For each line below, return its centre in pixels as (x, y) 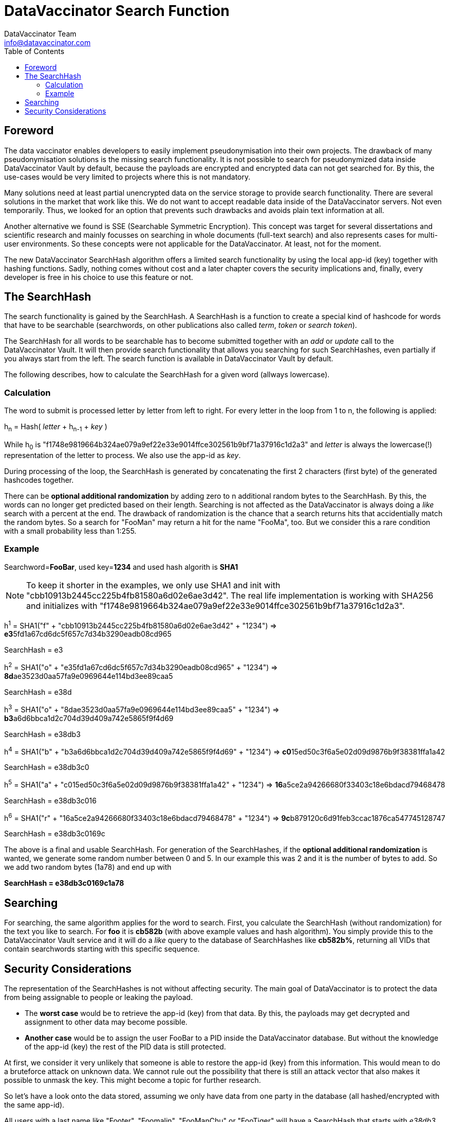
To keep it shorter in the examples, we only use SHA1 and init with (153, 585)
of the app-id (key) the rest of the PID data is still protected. (125, 1047)
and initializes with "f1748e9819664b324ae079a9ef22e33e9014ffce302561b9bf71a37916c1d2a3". (216, 606)
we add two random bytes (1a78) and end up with (88, 867)
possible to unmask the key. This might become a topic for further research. (133, 1080)
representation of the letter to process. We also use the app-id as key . (123, 455)
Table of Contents (34, 51)
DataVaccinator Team (40, 33)
